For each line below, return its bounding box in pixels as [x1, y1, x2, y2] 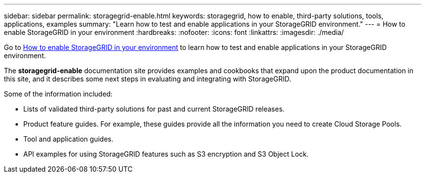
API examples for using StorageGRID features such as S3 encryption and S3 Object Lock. [23, 150, 309, 158]
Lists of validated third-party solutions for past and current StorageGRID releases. [23, 105, 285, 113]
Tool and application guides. [23, 135, 114, 143]
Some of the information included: [4, 90, 113, 98]
